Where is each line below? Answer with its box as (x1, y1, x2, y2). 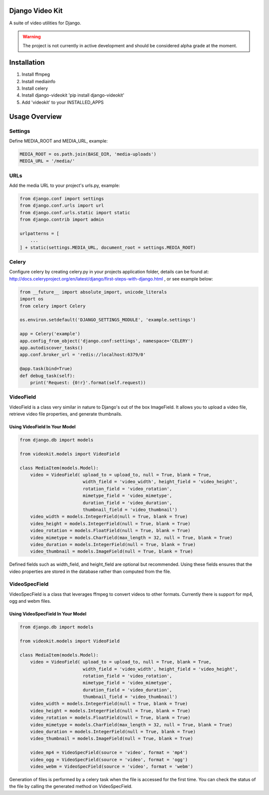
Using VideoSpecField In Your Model (9, 611, 87, 617)
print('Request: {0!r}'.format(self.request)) (30, 380, 146, 386)
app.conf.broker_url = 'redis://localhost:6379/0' (19, 352, 146, 358)
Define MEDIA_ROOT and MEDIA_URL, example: (9, 137, 108, 144)
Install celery (21, 85, 48, 91)
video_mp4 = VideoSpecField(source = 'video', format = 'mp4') (30, 750, 188, 756)
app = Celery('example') (19, 331, 81, 337)
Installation (9, 58, 45, 67)
